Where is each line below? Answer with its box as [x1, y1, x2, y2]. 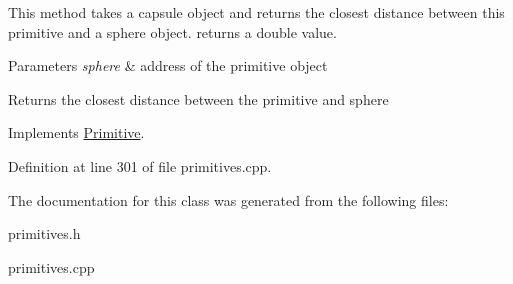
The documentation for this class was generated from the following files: [8, 189, 449, 210]
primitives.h [8, 223, 81, 244]
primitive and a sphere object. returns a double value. [8, 21, 337, 42]
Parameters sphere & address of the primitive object [8, 55, 328, 76]
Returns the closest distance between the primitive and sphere [8, 88, 389, 109]
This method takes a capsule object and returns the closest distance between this [8, 2, 505, 22]
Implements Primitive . [8, 122, 145, 143]
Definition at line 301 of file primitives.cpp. [8, 155, 272, 176]
